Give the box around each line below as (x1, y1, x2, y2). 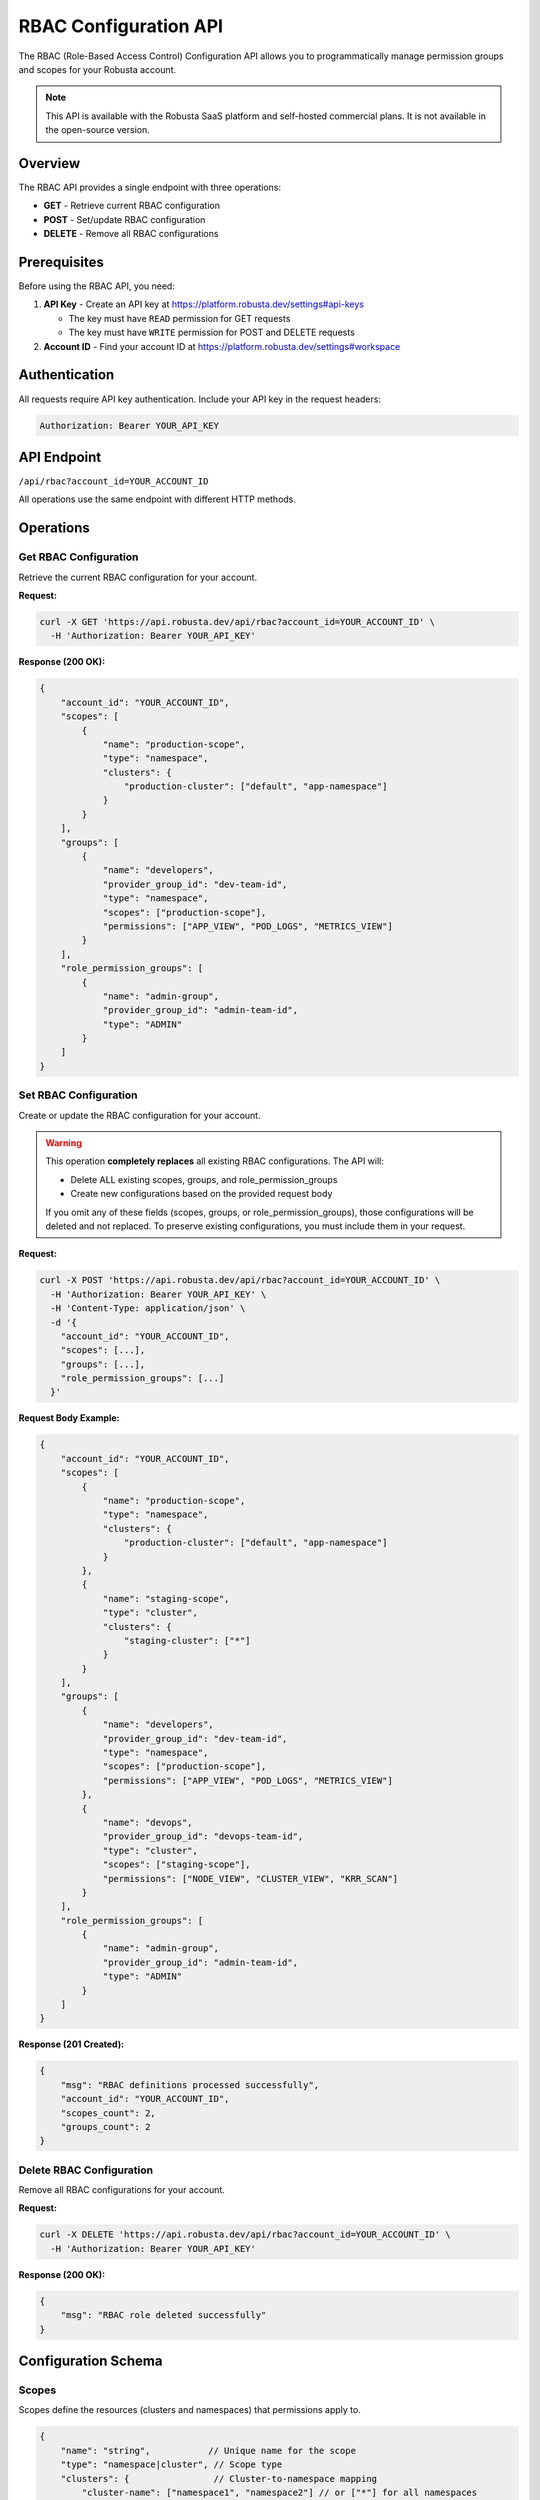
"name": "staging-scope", (102, 1593, 230, 1604)
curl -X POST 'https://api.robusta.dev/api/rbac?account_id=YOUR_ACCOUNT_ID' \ (39, 1275, 441, 1286)
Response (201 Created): (18, 2038, 125, 2050)
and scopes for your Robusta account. (18, 63, 177, 75)
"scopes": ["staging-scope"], (102, 1859, 251, 1870)
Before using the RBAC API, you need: (18, 280, 175, 292)
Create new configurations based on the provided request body (70, 1188, 333, 1200)
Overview (18, 155, 81, 172)
